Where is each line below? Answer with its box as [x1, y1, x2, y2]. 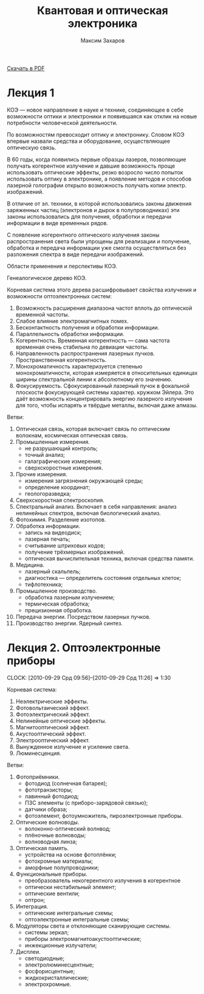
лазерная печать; [24, 535, 70, 543]
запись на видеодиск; [24, 529, 82, 536]
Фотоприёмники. [15, 773, 60, 781]
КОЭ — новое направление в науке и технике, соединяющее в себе [7, 106, 184, 113]
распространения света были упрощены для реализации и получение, [7, 237, 191, 245]
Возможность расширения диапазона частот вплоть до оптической [15, 304, 192, 312]
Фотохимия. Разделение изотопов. [15, 516, 106, 523]
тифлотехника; [24, 581, 63, 588]
